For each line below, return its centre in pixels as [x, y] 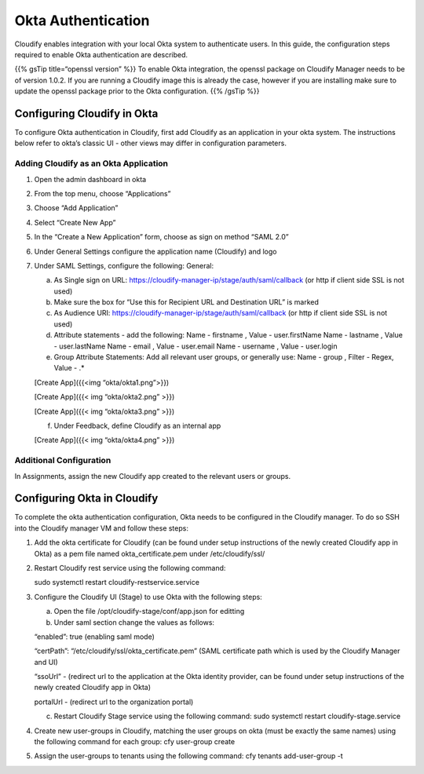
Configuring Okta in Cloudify [86, 498]
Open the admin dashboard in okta [90, 179]
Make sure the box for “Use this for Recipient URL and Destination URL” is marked [186, 302]
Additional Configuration [63, 461]
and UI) [46, 662]
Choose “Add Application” [76, 208]
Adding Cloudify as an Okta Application [91, 163]
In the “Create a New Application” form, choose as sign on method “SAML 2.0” [162, 237]
